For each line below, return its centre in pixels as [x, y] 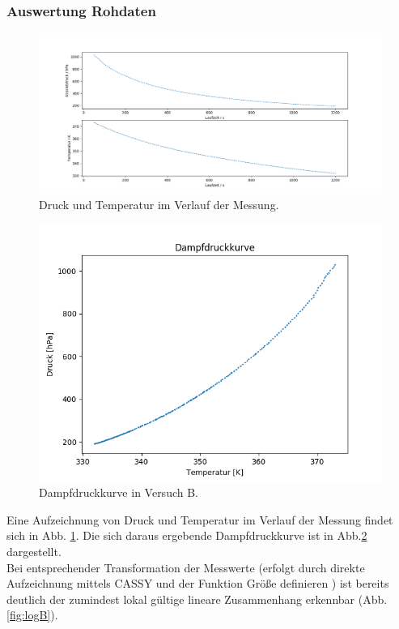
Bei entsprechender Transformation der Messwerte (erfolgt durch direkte [186, 567]
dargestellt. [34, 551]
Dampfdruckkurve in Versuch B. [119, 492]
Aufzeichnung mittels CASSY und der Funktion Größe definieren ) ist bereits [198, 583]
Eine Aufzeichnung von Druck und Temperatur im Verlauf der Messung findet [200, 519]
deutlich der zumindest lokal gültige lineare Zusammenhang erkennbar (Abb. [197, 599]
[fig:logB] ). [32, 615]
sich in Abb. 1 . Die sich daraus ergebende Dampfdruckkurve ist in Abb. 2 [187, 535]
